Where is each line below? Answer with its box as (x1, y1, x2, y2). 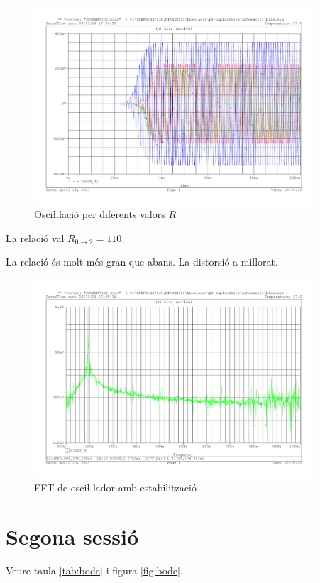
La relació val (6, 230, 65, 245)
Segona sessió (6, 521, 139, 550)
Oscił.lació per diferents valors (34, 207, 165, 222)
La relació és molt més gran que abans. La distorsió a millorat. (6, 254, 278, 269)
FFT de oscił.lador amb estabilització (34, 480, 197, 495)
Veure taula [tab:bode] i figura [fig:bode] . (6, 562, 183, 577)
